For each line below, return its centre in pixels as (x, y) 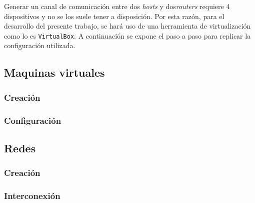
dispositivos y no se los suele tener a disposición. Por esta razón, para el (114, 16)
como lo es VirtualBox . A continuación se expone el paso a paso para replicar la (127, 35)
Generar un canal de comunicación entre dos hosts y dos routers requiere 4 (117, 6)
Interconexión (32, 196)
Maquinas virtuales (54, 72)
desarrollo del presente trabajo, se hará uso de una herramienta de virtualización (127, 26)
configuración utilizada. (40, 45)
